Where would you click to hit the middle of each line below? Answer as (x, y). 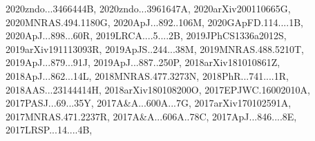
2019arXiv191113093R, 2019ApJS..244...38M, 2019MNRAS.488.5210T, (155, 48)
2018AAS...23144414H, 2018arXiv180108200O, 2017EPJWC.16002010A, (158, 89)
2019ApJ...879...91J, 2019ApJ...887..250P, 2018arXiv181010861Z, (143, 62)
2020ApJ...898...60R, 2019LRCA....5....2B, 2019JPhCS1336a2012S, (146, 35)
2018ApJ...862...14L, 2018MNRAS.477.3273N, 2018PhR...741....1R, (147, 75)
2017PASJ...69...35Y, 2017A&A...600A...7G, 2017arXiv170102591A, (149, 103)
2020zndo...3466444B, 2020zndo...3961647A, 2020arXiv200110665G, (148, 8)
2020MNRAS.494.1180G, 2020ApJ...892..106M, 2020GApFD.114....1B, (154, 22)
